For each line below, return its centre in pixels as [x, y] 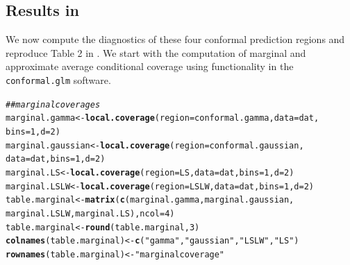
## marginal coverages [53, 104]
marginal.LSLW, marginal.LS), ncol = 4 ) [90, 213]
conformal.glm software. [58, 79]
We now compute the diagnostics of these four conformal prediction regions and [175, 39]
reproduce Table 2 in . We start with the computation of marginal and [156, 52]
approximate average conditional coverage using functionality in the [150, 66]
